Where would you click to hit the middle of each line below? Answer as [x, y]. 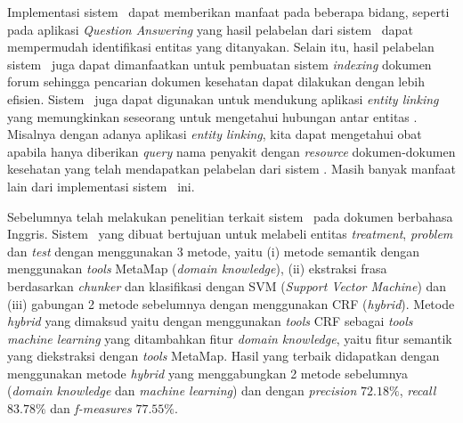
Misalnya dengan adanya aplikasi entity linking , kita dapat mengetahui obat [215, 134]
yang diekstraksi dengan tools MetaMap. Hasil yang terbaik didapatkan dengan [223, 356]
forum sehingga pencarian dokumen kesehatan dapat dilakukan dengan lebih [216, 81]
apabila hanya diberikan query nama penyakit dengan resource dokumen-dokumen [231, 151]
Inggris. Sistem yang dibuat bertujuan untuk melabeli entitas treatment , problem [230, 234]
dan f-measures [91, 408]
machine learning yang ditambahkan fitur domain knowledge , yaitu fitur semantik [230, 338]
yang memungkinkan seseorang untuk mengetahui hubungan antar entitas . [212, 116]
